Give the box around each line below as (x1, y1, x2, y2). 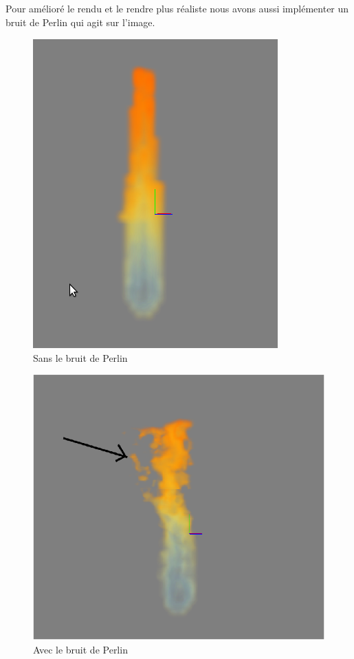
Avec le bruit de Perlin (33, 642, 128, 656)
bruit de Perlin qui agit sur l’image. (5, 14, 155, 29)
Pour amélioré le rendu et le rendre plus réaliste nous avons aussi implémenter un (5, 1, 349, 15)
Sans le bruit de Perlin (33, 350, 128, 365)
